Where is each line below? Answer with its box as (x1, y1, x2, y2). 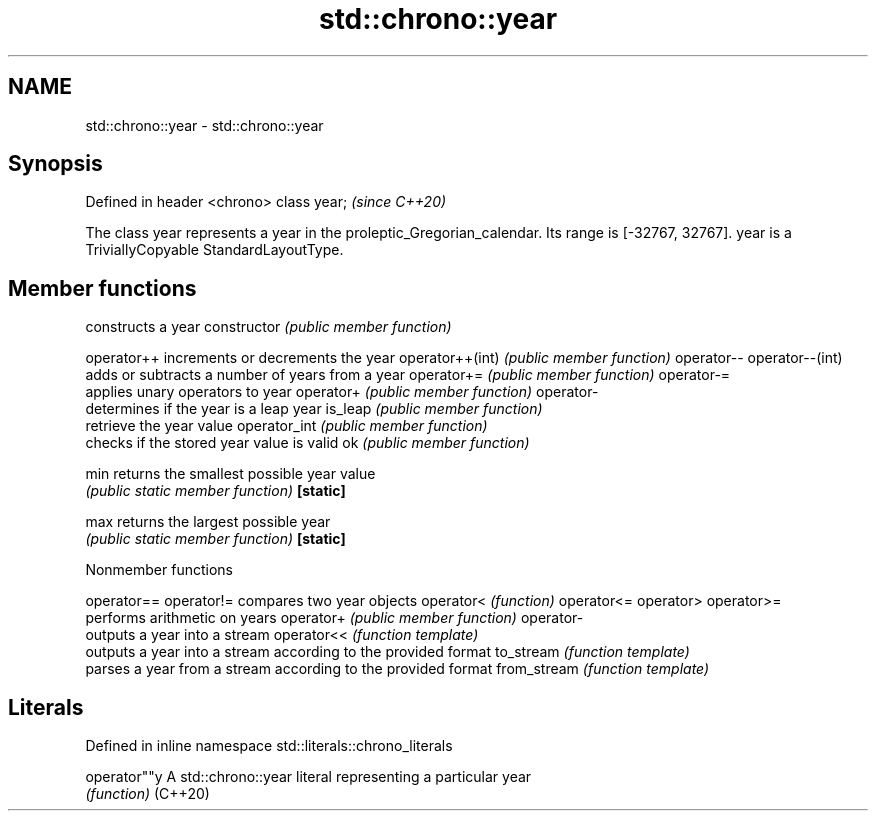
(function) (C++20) (85, 785, 210, 803)
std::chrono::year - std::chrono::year (85, 116, 324, 134)
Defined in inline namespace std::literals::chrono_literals (85, 737, 453, 755)
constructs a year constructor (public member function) (85, 318, 452, 336)
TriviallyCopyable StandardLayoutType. (85, 241, 344, 259)
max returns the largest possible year (85, 513, 331, 531)
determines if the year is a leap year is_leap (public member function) (85, 400, 543, 418)
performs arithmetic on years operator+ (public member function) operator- (85, 609, 584, 627)
